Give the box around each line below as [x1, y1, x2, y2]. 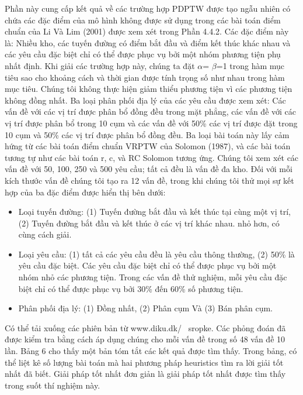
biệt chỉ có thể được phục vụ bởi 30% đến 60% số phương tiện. [18, 282, 243, 294]
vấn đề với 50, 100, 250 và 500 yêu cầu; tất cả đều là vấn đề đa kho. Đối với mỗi [5, 163, 292, 175]
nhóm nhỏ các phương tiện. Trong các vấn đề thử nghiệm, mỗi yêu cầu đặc [18, 271, 287, 283]
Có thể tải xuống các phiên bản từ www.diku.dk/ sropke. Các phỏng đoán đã [5, 321, 286, 334]
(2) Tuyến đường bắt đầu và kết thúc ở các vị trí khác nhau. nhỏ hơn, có [18, 217, 280, 229]
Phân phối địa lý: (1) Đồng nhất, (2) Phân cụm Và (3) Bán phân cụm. [18, 302, 273, 314]
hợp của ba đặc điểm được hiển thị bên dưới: [5, 186, 166, 198]
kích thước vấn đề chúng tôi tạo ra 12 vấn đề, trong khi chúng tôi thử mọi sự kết [5, 174, 294, 186]
